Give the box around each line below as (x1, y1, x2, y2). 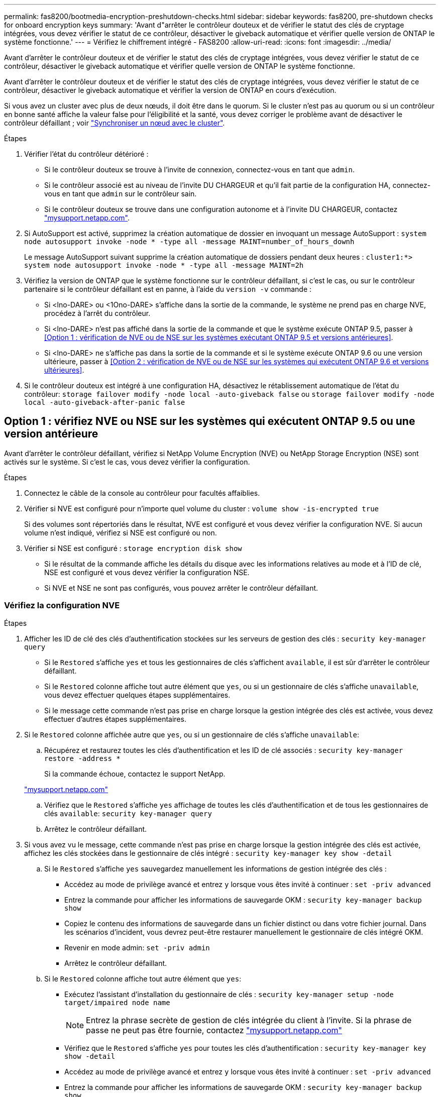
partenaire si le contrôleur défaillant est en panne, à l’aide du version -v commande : (24, 285, 312, 293)
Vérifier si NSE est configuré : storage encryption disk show (24, 543, 242, 553)
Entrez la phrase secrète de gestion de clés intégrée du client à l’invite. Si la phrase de (86, 1015, 412, 1025)
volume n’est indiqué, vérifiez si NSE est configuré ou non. (24, 528, 217, 537)
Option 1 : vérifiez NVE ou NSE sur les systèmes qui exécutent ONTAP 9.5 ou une (4, 415, 415, 428)
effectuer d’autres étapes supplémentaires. (44, 714, 186, 723)
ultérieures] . (44, 366, 84, 374)
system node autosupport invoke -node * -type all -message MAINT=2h (24, 261, 304, 269)
